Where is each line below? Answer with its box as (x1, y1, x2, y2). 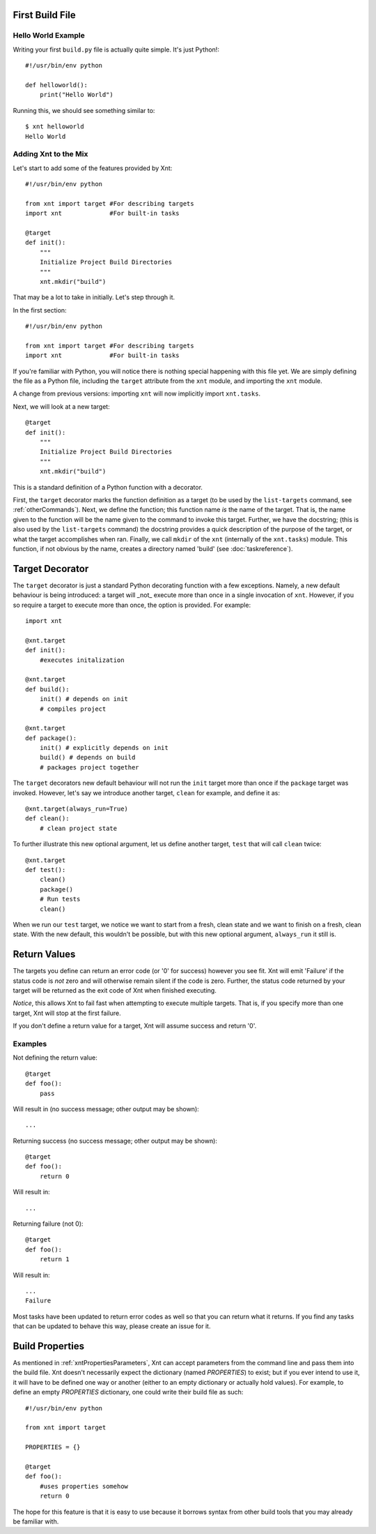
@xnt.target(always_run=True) (25, 805, 129, 813)
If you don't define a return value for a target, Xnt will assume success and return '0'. (13, 1022, 257, 1030)
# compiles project (39, 705, 107, 713)
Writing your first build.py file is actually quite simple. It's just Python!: (13, 45, 219, 54)
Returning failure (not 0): (13, 1219, 84, 1228)
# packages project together (39, 763, 139, 771)
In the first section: (13, 306, 67, 314)
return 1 (39, 1256, 70, 1263)
